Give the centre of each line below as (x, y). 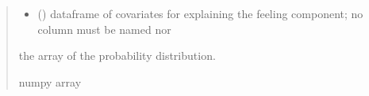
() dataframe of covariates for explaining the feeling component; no (200, 13)
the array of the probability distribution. (117, 55)
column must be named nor (104, 29)
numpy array (50, 81)
